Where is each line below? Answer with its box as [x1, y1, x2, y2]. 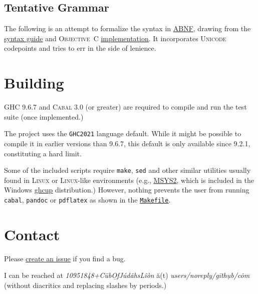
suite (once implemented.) [4, 111, 84, 122]
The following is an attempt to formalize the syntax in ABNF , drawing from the [4, 23, 251, 34]
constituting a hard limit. [4, 148, 82, 158]
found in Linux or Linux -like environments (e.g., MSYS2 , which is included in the [4, 174, 254, 185]
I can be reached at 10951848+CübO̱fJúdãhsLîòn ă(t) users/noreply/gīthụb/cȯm [4, 270, 250, 280]
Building [4, 72, 64, 93]
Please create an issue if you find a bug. [4, 253, 126, 263]
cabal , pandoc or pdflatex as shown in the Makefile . [4, 194, 171, 205]
